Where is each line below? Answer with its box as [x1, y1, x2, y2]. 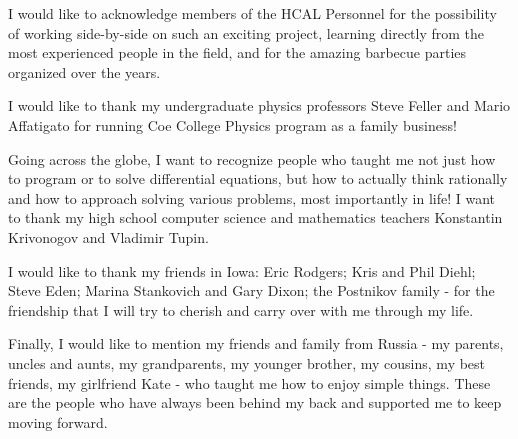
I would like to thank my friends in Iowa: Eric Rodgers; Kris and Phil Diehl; [8, 260, 476, 281]
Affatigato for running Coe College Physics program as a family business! [8, 114, 457, 135]
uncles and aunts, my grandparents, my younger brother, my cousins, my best [8, 352, 486, 373]
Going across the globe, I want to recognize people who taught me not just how [8, 148, 496, 169]
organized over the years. [8, 61, 161, 82]
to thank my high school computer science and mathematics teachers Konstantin [8, 207, 503, 228]
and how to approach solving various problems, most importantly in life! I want [8, 187, 495, 208]
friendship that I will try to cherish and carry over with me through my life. [8, 299, 474, 320]
